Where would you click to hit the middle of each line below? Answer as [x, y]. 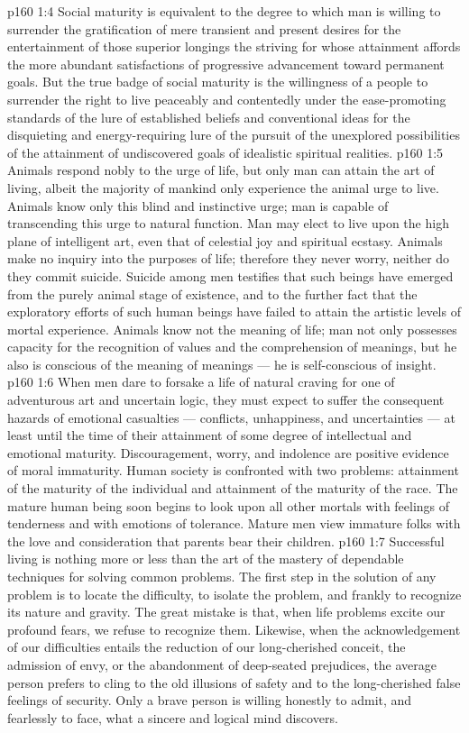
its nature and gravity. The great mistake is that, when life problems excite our [226, 612]
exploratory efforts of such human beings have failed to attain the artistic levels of [234, 312]
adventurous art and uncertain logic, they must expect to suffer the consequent [226, 400]
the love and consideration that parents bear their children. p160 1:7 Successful [226, 541]
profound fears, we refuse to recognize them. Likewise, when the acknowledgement [234, 629]
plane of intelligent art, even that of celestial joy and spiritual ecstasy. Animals [225, 240]
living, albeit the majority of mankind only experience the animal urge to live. [223, 187]
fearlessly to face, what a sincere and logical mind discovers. [173, 717]
